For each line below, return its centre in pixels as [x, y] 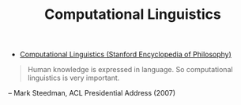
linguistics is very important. [73, 78]
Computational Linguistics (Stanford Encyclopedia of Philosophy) [125, 54]
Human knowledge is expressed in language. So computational [130, 70]
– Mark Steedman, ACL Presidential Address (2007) [92, 93]
